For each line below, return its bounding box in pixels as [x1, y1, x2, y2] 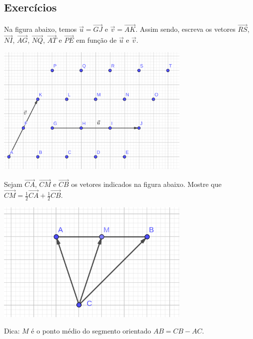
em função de [76, 35, 117, 45]
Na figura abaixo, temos [4, 24, 77, 34]
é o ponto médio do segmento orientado [31, 326, 151, 336]
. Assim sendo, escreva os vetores [135, 24, 236, 34]
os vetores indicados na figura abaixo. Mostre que [71, 179, 222, 189]
